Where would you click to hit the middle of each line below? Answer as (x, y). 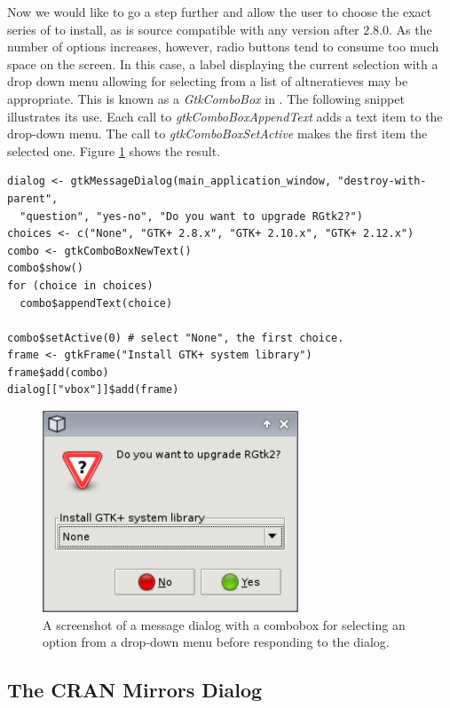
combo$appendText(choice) (96, 303)
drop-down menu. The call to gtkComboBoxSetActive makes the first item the (217, 134)
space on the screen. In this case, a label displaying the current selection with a (223, 63)
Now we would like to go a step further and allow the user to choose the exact (220, 12)
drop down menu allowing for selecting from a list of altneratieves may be (208, 81)
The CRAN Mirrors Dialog (135, 690)
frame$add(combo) (58, 372)
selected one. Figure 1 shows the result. (114, 150)
